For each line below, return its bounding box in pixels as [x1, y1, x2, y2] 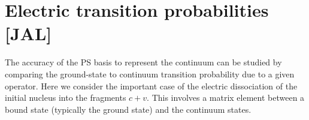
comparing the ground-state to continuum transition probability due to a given [5, 67, 295, 80]
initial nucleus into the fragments [5, 91, 126, 104]
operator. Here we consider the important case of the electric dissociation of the [5, 79, 298, 92]
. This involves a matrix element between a [147, 91, 305, 104]
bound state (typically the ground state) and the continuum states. [5, 103, 252, 115]
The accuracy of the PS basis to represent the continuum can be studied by [5, 56, 282, 68]
